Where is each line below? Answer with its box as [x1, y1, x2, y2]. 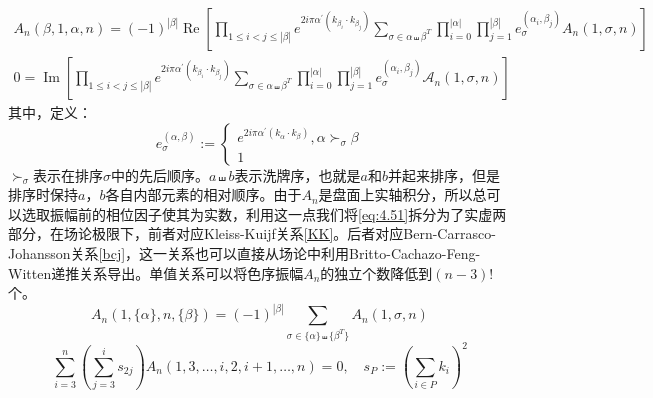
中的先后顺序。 [111, 164, 210, 185]
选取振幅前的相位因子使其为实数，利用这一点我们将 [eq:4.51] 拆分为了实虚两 [21, 203, 507, 224]
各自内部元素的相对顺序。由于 [105, 184, 302, 205]
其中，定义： [8, 102, 92, 123]
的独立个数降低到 [320, 262, 433, 283]
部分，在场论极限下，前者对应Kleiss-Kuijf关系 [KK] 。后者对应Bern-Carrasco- [8, 223, 496, 244]
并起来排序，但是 [387, 164, 500, 185]
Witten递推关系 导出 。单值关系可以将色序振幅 [8, 262, 304, 283]
